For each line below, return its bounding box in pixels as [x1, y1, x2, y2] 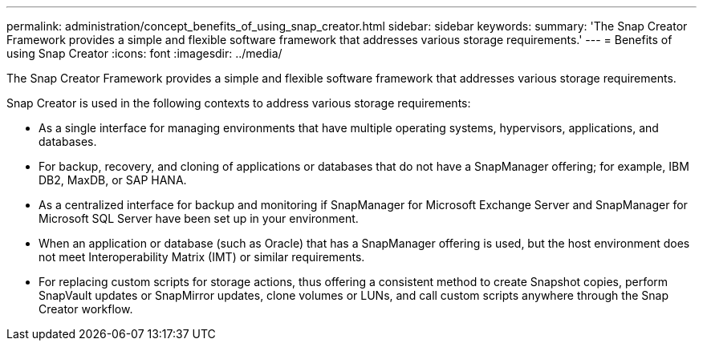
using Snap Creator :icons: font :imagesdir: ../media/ [6, 46, 282, 60]
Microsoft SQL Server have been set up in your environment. [39, 212, 359, 225]
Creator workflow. [39, 302, 133, 316]
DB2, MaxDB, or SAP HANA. [39, 173, 187, 187]
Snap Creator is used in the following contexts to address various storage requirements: [6, 96, 471, 110]
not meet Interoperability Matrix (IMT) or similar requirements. [39, 250, 365, 264]
